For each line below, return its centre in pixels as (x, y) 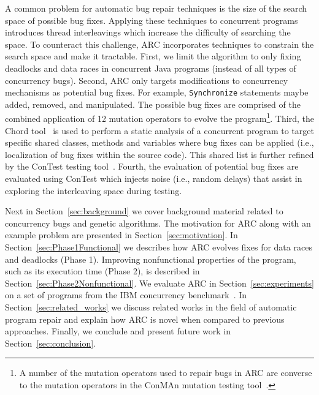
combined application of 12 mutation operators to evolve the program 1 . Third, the (159, 118)
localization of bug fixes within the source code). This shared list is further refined (159, 154)
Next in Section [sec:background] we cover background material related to (144, 211)
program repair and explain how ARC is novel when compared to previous (145, 319)
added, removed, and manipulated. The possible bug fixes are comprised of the (153, 104)
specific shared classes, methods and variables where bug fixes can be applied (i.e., (159, 142)
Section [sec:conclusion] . (50, 343)
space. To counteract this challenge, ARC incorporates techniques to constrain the (159, 44)
